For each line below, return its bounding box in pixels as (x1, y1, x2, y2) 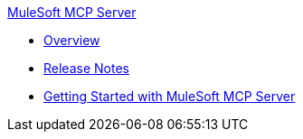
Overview (43, 32, 100, 48)
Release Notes (43, 60, 129, 76)
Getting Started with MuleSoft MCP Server (43, 88, 296, 104)
